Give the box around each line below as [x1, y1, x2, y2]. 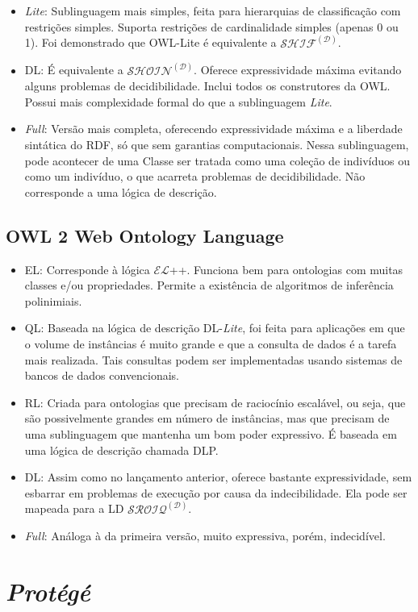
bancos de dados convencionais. [24, 367, 179, 384]
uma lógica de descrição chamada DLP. [24, 441, 219, 458]
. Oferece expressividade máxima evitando [194, 61, 402, 78]
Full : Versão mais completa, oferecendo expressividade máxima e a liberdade [24, 120, 403, 137]
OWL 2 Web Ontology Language [6, 223, 284, 248]
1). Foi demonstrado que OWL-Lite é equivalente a [24, 34, 277, 51]
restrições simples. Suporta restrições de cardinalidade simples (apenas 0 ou [24, 18, 399, 35]
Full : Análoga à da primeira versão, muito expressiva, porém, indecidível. [24, 527, 386, 544]
